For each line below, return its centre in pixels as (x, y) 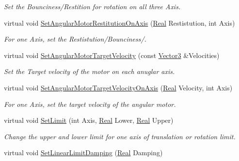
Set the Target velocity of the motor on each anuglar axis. (89, 71)
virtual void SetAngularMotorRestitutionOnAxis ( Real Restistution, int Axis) (119, 22)
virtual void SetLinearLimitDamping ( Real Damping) (83, 153)
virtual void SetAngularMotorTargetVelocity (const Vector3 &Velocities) (112, 55)
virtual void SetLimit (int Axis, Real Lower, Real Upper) (89, 120)
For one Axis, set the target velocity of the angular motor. (90, 104)
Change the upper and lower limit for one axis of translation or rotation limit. (120, 136)
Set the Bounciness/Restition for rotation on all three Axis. (92, 6)
